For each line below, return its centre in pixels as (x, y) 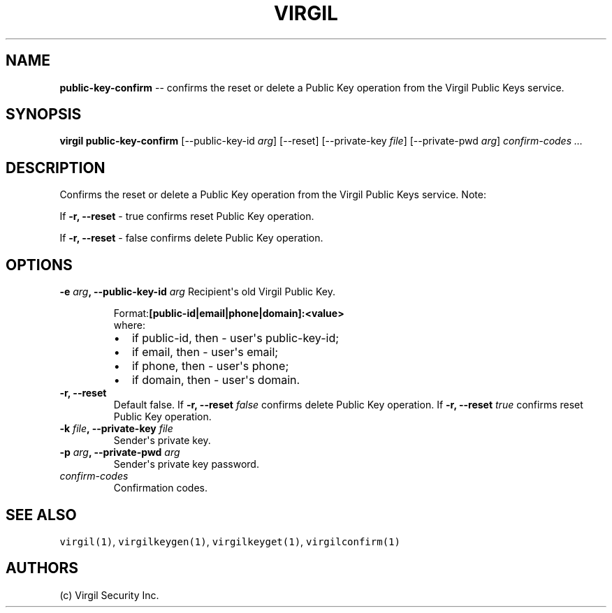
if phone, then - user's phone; (210, 366)
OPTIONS (39, 265)
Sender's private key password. (186, 464)
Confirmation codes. (160, 488)
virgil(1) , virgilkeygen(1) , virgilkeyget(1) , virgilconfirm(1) (230, 541)
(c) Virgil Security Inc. (109, 595)
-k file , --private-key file (116, 429)
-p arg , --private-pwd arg (120, 452)
